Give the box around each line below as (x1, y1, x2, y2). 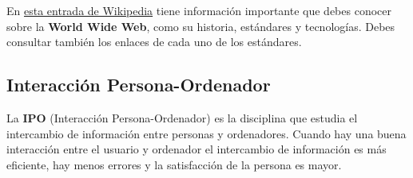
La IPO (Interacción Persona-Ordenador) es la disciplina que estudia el (6, 109, 358, 126)
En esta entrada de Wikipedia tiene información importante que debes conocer (6, 2, 391, 18)
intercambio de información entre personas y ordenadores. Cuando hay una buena (6, 125, 407, 141)
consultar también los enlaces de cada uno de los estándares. (6, 33, 302, 50)
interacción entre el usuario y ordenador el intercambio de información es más (6, 141, 387, 157)
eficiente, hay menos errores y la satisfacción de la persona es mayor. (6, 156, 342, 172)
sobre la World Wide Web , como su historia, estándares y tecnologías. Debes (6, 17, 395, 34)
